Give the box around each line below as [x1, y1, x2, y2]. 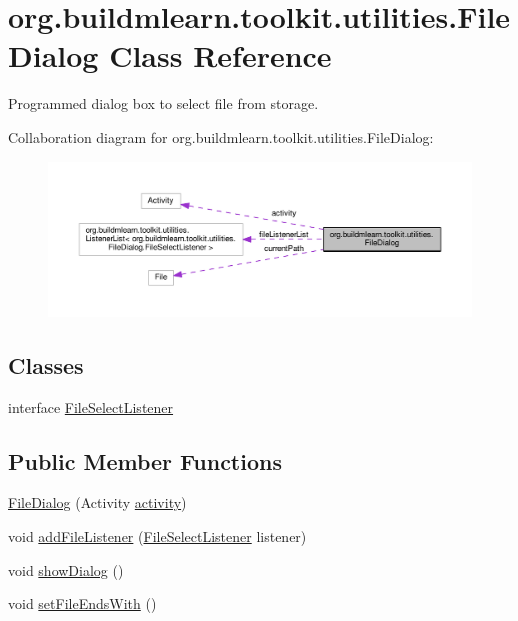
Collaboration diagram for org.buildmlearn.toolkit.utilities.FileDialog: [8, 126, 434, 147]
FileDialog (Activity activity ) [8, 492, 187, 513]
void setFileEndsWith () [8, 593, 157, 614]
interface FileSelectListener [8, 396, 174, 417]
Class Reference [109, 35, 332, 76]
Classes [8, 349, 84, 380]
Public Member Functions [8, 445, 282, 476]
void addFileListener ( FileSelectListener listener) [8, 525, 307, 546]
